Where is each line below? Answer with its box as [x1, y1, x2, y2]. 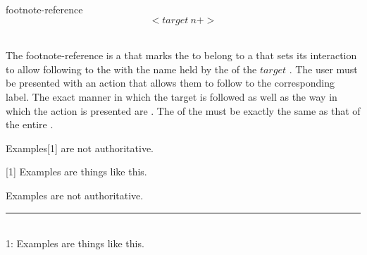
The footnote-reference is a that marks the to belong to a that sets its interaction [6, 48, 357, 63]
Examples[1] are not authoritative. [6, 140, 154, 155]
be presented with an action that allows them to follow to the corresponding [6, 75, 335, 90]
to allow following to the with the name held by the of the [6, 61, 257, 76]
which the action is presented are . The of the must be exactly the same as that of [6, 103, 361, 118]
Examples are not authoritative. [6, 187, 144, 202]
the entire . [6, 117, 54, 132]
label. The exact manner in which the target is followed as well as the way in [6, 89, 337, 104]
